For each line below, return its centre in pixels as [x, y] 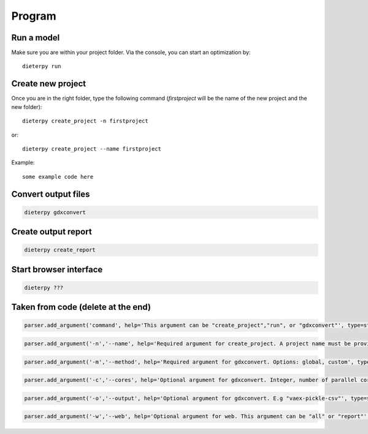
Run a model [36, 38]
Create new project [48, 84]
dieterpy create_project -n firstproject [85, 121]
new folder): [27, 107]
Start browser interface [57, 269]
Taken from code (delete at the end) [81, 307]
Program [34, 16]
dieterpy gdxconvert [55, 212]
